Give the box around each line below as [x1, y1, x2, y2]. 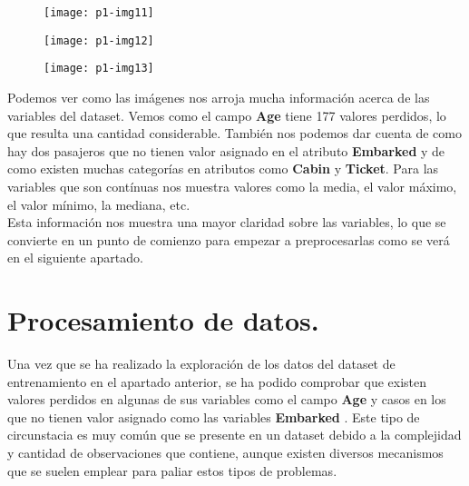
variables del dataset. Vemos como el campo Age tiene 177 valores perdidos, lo [7, 105, 446, 124]
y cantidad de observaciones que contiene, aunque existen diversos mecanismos [7, 443, 444, 461]
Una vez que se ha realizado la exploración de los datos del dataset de [7, 354, 396, 373]
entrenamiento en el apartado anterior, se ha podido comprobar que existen [7, 372, 427, 391]
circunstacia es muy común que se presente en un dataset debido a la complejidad [7, 425, 462, 444]
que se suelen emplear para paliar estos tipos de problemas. [7, 461, 337, 480]
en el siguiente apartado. [7, 248, 143, 267]
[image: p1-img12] [44, 34, 154, 47]
